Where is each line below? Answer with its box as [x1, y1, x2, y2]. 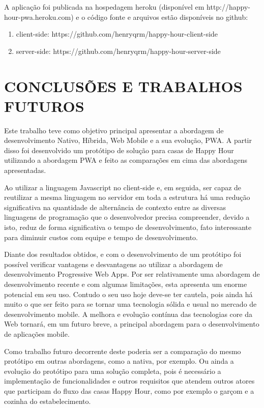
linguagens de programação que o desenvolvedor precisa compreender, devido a [4, 212, 250, 222]
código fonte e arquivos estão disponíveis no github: [87, 11, 248, 22]
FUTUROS [4, 95, 84, 116]
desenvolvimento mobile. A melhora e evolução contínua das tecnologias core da [4, 308, 252, 319]
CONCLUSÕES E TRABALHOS [4, 75, 243, 96]
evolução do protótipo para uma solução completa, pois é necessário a [4, 365, 221, 376]
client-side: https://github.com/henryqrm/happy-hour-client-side [16, 28, 218, 39]
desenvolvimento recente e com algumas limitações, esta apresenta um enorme [4, 279, 247, 289]
